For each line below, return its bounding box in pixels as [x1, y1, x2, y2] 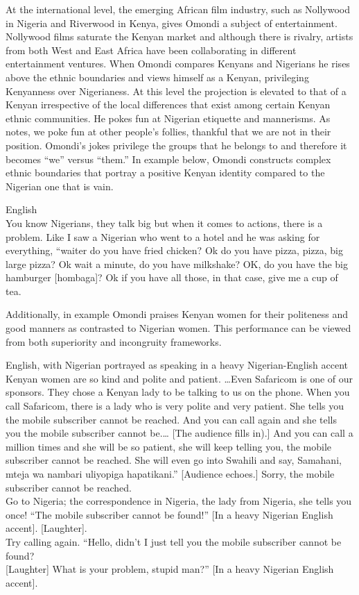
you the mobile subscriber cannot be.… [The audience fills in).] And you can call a [6, 426, 353, 440]
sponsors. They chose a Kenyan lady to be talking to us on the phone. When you [6, 385, 350, 399]
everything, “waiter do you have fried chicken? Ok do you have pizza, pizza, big [6, 243, 343, 258]
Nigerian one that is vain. [6, 178, 114, 193]
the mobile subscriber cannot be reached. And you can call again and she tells [6, 412, 337, 426]
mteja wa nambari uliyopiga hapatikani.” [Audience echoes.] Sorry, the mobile [6, 467, 335, 480]
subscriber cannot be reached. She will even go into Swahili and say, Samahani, [6, 453, 342, 467]
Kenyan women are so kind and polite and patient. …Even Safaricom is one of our [6, 371, 353, 385]
